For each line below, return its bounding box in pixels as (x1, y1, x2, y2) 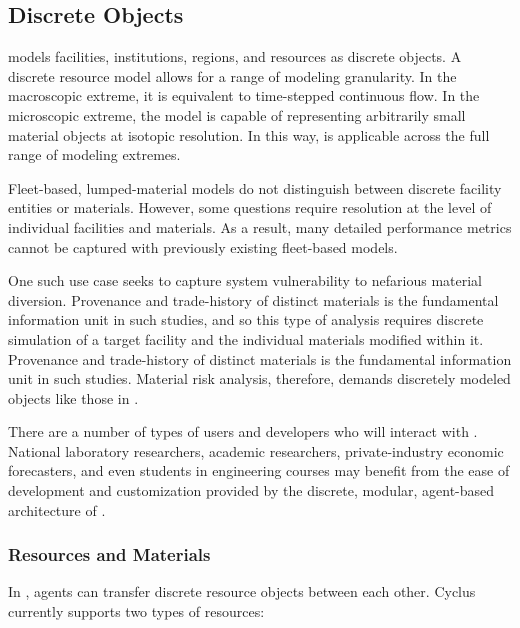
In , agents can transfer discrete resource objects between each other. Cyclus (8, 581, 476, 602)
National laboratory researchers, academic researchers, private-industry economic (8, 440, 504, 461)
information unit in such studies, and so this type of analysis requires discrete (8, 309, 484, 330)
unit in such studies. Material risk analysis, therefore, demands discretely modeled (8, 368, 511, 389)
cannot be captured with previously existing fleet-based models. (8, 236, 398, 257)
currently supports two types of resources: (8, 601, 265, 622)
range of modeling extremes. (8, 144, 181, 165)
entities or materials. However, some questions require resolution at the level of (8, 197, 492, 218)
